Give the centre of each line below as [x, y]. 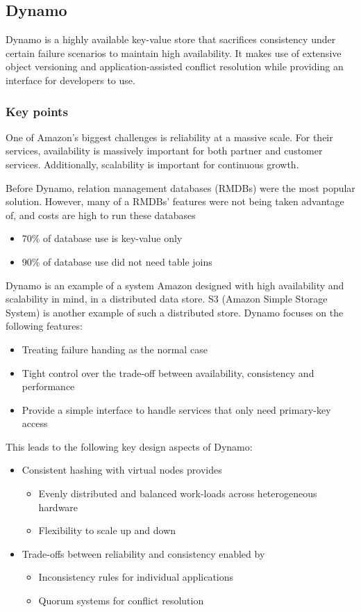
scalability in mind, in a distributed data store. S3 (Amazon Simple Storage [167, 299]
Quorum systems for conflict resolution [121, 601]
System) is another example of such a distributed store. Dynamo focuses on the [175, 312]
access [35, 423]
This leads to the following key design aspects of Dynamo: [129, 446]
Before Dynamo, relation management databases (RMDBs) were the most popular [180, 187]
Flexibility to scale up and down [107, 530]
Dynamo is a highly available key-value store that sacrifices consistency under [171, 39]
